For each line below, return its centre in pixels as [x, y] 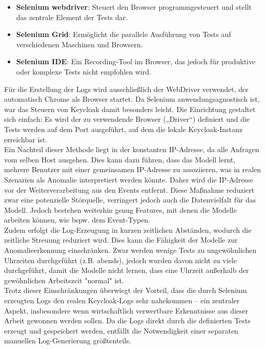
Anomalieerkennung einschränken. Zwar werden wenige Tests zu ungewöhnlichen [130, 250]
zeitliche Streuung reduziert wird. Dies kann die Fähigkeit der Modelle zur [121, 240]
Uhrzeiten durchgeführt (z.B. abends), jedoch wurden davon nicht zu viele [120, 260]
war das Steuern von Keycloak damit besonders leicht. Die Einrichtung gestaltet [130, 109]
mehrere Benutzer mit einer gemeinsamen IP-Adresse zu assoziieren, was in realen [133, 169]
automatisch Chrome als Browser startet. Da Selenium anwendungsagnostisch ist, [132, 99]
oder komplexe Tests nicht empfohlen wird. [84, 71]
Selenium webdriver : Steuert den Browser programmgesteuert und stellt [134, 7]
